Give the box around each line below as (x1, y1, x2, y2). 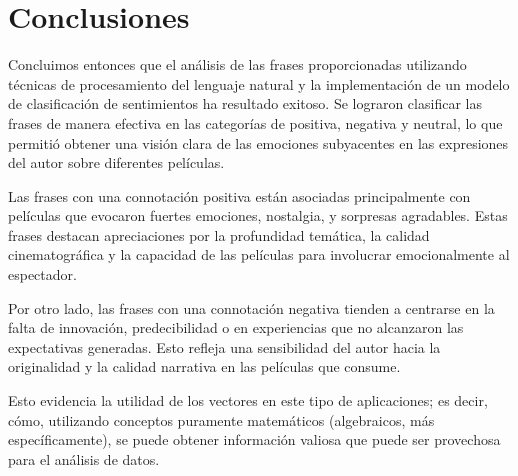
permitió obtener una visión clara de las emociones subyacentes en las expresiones (8, 132, 509, 153)
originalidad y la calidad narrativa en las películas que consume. (8, 356, 401, 377)
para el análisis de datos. (8, 448, 160, 469)
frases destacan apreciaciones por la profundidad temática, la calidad (8, 224, 430, 245)
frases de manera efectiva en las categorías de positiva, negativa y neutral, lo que (8, 112, 503, 133)
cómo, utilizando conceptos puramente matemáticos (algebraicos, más (8, 409, 435, 430)
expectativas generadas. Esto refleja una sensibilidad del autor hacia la (8, 336, 441, 357)
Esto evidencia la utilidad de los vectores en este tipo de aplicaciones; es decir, (8, 390, 488, 411)
